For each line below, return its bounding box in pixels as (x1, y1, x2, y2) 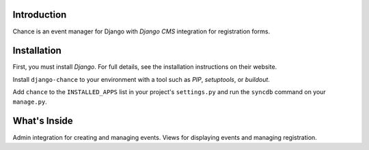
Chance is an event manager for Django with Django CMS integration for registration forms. (12, 27, 270, 35)
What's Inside (12, 115, 73, 127)
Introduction (12, 9, 67, 20)
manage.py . (12, 97, 47, 106)
